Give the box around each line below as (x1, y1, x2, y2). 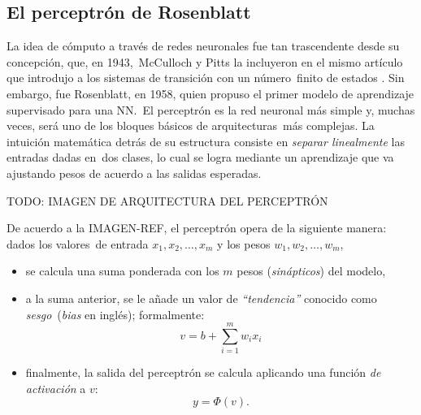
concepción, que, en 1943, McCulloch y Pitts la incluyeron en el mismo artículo (7, 53, 403, 70)
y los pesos (217, 235, 271, 252)
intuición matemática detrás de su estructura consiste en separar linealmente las (7, 132, 406, 149)
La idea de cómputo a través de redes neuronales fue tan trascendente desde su (7, 37, 400, 54)
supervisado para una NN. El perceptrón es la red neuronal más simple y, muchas (7, 101, 415, 118)
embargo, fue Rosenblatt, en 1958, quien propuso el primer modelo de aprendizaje (7, 84, 414, 102)
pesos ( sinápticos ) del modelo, (237, 262, 386, 279)
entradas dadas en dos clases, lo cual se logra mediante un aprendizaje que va (7, 149, 394, 166)
